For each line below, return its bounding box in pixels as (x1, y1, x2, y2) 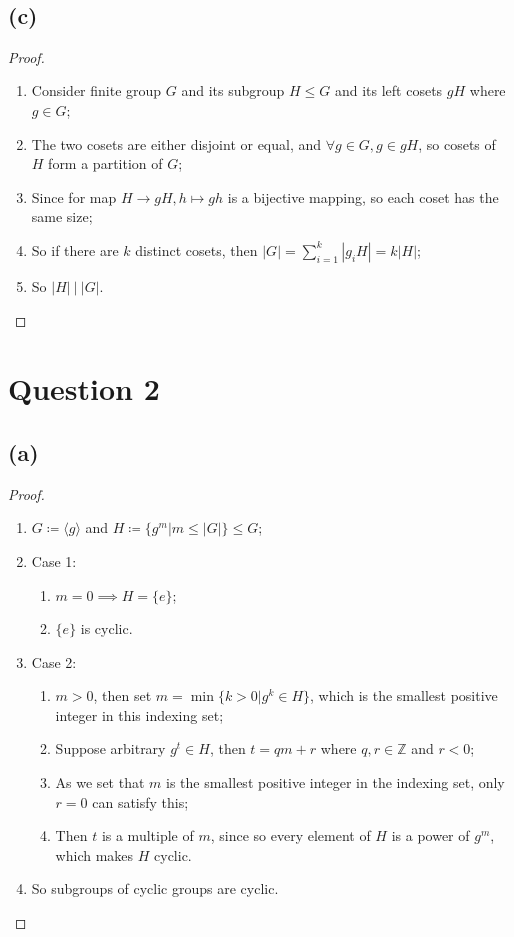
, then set (93, 685, 152, 706)
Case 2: (31, 651, 77, 672)
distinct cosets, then (135, 239, 258, 260)
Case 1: (31, 550, 77, 571)
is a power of (391, 825, 470, 846)
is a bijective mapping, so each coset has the (227, 186, 499, 207)
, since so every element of (210, 825, 371, 846)
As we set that (55, 772, 145, 793)
